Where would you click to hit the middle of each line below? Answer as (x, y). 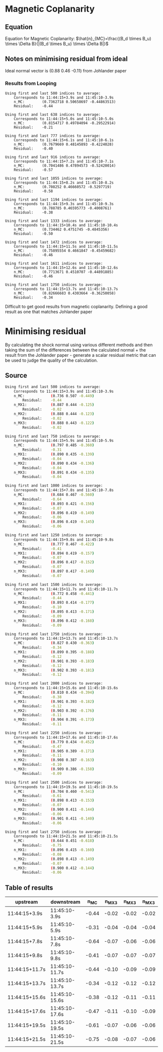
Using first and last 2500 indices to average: (54, 782)
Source (16, 376)
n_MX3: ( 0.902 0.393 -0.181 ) (54, 670)
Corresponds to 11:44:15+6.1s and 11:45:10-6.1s (64, 140)
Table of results (29, 887)
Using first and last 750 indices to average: (53, 436)
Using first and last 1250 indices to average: (54, 535)
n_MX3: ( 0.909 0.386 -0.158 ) (54, 769)
